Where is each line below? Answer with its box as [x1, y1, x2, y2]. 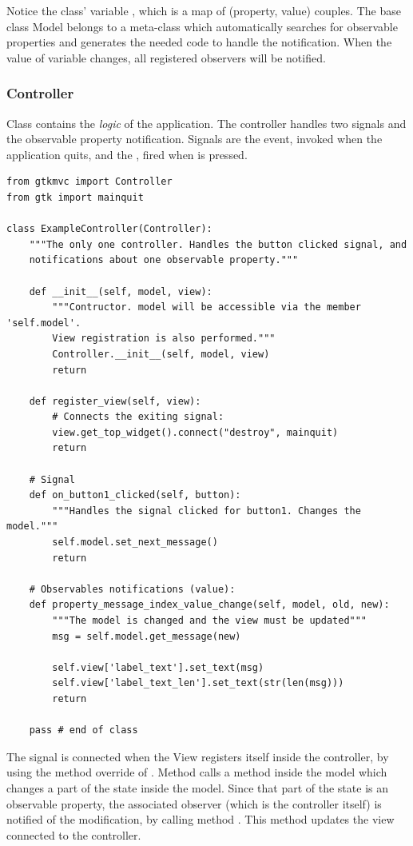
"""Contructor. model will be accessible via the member [52, 301, 361, 313]
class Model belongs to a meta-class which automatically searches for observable [6, 18, 398, 34]
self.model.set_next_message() [52, 537, 218, 549]
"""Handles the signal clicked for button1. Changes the [52, 505, 361, 517]
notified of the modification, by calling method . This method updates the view [6, 811, 395, 828]
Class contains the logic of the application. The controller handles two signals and [6, 114, 407, 131]
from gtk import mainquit [6, 191, 144, 203]
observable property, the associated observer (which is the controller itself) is [6, 795, 382, 812]
